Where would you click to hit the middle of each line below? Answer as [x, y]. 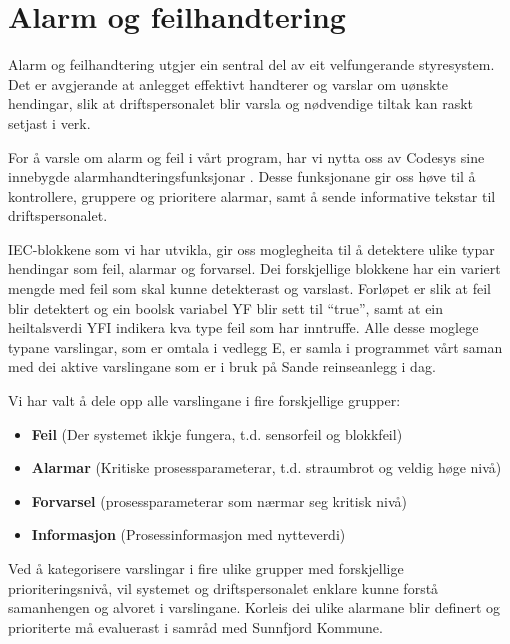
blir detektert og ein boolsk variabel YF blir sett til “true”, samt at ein [226, 307]
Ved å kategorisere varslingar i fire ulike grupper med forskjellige [206, 568]
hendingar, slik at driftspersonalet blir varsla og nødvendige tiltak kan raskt [241, 103]
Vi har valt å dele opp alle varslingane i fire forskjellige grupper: [204, 400]
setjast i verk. [49, 122]
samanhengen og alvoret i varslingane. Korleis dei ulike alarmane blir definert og [254, 607]
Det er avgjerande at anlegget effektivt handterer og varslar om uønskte [228, 83]
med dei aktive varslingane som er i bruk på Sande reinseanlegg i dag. [222, 366]
